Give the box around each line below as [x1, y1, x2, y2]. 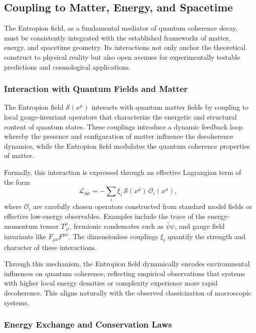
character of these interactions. [4, 242, 97, 252]
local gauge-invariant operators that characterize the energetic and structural [4, 111, 237, 122]
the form [4, 176, 30, 187]
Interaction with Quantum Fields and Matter [4, 83, 188, 95]
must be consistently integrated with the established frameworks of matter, [4, 32, 231, 42]
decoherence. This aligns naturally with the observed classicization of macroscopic [4, 287, 252, 297]
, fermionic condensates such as [69, 220, 164, 231]
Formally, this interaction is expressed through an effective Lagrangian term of [4, 166, 241, 177]
